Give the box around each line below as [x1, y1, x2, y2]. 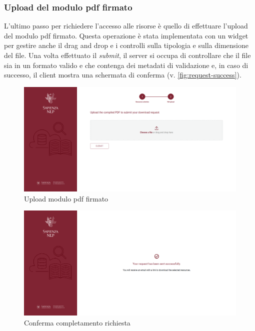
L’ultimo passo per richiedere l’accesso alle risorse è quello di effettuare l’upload [4, 20, 248, 31]
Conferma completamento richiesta [24, 317, 130, 327]
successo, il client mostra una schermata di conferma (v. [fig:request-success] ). [4, 69, 241, 80]
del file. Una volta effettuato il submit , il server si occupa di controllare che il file [4, 50, 251, 60]
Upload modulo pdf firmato [24, 193, 108, 203]
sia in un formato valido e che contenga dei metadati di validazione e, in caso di [4, 59, 248, 70]
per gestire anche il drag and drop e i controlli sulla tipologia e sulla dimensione [4, 40, 248, 50]
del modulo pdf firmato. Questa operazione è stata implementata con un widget [4, 30, 248, 40]
